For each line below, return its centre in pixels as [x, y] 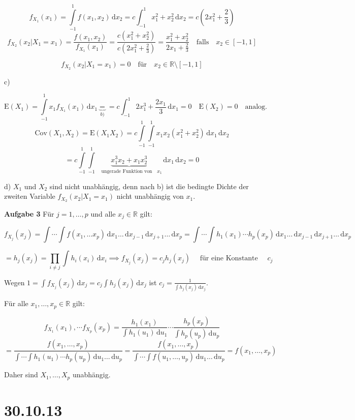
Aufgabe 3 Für [29, 213]
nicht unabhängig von [150, 196]
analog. [256, 107]
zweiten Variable [30, 196]
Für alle [16, 303]
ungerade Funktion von [127, 171]
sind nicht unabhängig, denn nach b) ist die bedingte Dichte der [149, 186]
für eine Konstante [229, 259]
